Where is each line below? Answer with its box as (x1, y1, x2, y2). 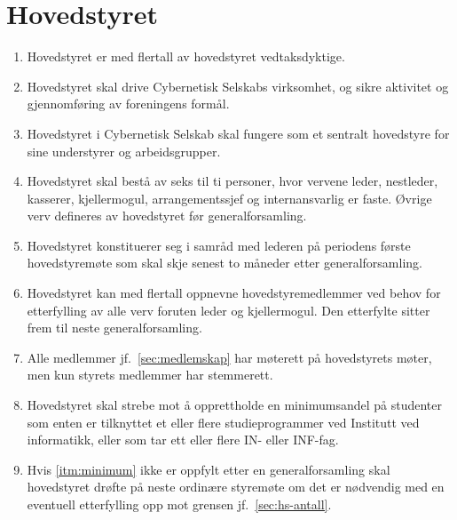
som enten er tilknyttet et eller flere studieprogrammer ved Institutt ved (27, 412, 420, 431)
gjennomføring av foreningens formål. (27, 94, 230, 113)
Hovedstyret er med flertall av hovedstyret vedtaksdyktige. (27, 47, 345, 66)
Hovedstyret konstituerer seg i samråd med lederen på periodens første (27, 236, 411, 254)
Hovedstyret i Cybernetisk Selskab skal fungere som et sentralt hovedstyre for (27, 124, 450, 142)
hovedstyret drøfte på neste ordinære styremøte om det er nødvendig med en (27, 477, 445, 496)
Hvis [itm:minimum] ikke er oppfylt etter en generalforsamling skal (27, 460, 390, 478)
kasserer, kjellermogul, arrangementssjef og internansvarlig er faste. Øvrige (27, 188, 432, 207)
